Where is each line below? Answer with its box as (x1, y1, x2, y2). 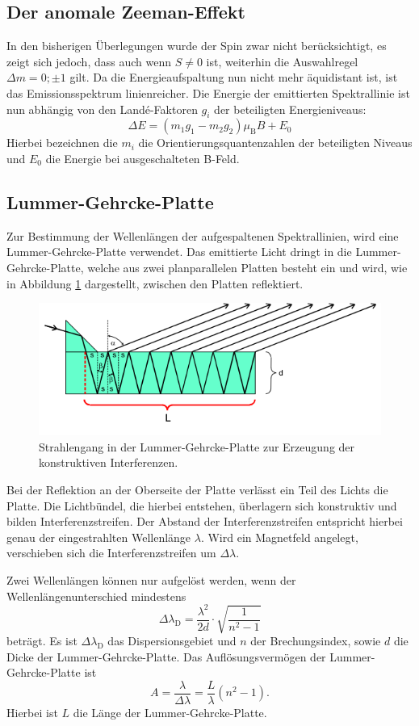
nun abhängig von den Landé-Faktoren (6, 100, 198, 117)
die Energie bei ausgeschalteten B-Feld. (45, 149, 240, 166)
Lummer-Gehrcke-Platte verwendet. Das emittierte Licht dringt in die (6, 243, 352, 260)
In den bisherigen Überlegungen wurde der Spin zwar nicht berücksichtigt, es (6, 37, 387, 54)
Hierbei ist (6, 703, 58, 720)
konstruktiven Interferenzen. (39, 454, 178, 471)
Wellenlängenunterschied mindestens (6, 587, 186, 604)
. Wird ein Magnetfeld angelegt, (200, 528, 358, 545)
